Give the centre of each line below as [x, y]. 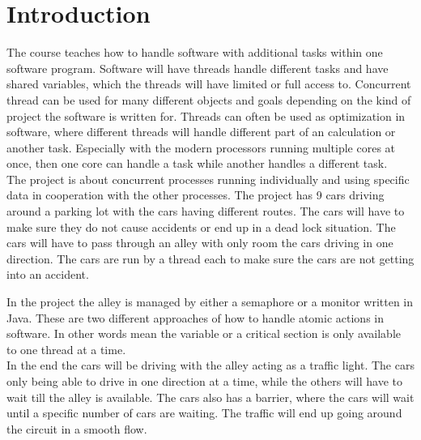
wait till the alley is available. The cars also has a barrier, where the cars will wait [210, 397]
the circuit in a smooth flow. [77, 428]
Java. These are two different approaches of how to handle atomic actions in [195, 317]
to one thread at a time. [66, 349]
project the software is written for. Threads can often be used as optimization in [206, 115]
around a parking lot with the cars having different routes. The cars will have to [206, 211]
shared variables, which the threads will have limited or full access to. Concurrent [209, 84]
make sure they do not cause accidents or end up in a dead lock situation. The [201, 226]
